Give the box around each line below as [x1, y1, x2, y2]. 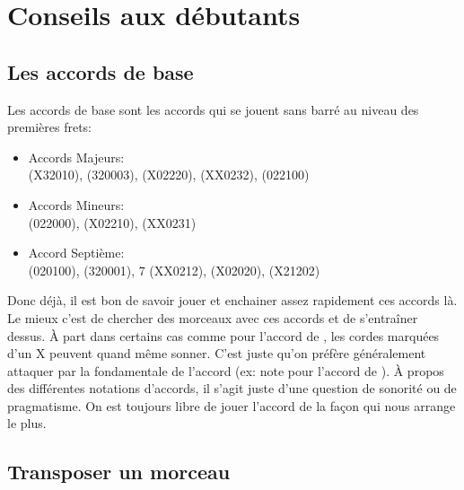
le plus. [7, 414, 47, 433]
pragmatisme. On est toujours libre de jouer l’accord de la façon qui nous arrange [7, 396, 456, 415]
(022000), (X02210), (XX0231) [28, 213, 197, 232]
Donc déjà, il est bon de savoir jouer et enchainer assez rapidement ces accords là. [7, 291, 458, 310]
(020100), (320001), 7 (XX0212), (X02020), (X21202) [28, 260, 320, 279]
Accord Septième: [28, 243, 125, 262]
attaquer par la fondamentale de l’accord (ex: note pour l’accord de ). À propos [7, 361, 444, 380]
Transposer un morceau [7, 458, 231, 486]
